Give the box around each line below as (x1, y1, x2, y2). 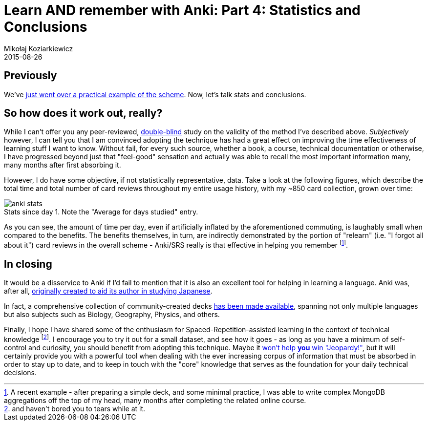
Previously (4, 69, 57, 82)
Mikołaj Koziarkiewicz (4, 44, 73, 53)
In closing (4, 257, 52, 270)
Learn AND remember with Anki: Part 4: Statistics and (4, 2, 361, 19)
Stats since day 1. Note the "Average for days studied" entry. (4, 208, 198, 216)
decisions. (4, 368, 37, 377)
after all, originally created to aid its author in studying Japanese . (4, 286, 213, 295)
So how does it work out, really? (4, 107, 163, 120)
